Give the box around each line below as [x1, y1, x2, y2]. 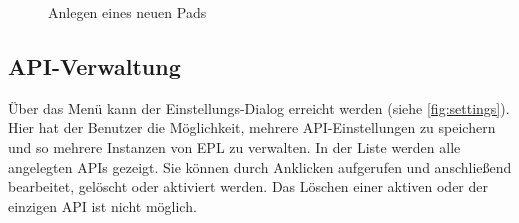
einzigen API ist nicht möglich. [8, 195, 197, 216]
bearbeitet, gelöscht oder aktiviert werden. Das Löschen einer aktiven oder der [8, 176, 488, 197]
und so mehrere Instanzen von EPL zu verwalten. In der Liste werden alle [8, 136, 461, 157]
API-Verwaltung [8, 50, 181, 81]
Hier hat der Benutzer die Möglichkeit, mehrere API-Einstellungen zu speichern [8, 117, 496, 138]
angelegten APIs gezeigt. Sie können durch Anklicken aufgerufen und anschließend [8, 156, 512, 177]
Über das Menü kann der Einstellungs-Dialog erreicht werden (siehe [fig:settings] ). [8, 97, 510, 118]
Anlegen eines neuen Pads [48, 2, 207, 22]
